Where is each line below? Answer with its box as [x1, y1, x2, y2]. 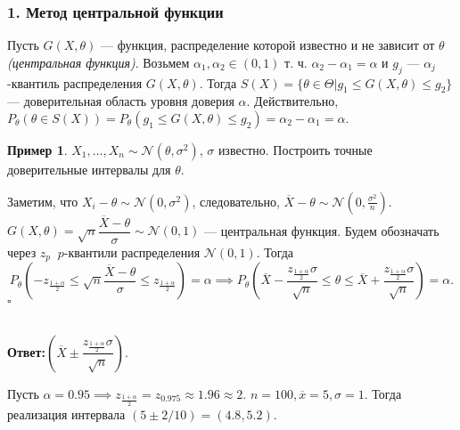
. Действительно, [246, 92, 339, 110]
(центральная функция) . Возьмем [7, 53, 190, 71]
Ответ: [7, 342, 45, 361]
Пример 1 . [7, 141, 68, 158]
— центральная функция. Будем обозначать [204, 221, 439, 239]
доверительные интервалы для [7, 160, 171, 178]
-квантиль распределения [7, 73, 143, 92]
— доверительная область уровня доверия [7, 92, 234, 110]
